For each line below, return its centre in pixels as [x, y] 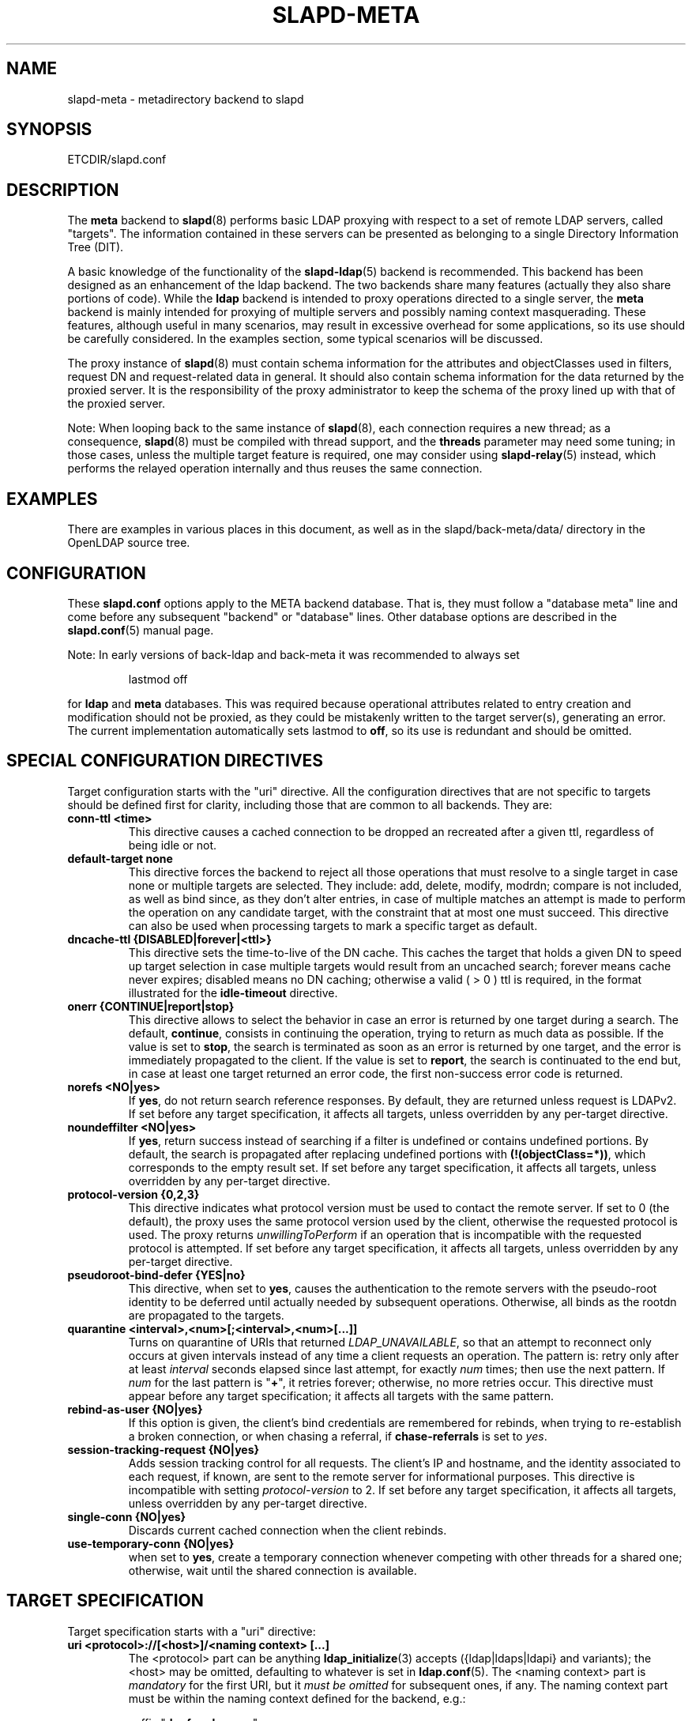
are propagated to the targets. [206, 1315]
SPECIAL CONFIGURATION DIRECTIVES [165, 761]
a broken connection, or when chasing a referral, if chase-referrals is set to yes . [338, 1436]
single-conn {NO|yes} [127, 1516]
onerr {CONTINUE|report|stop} [151, 1006]
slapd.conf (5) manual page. [141, 630]
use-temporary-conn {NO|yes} [151, 1543]
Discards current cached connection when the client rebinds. [288, 1530]
